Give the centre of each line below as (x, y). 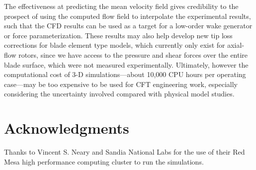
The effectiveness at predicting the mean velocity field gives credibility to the (121, 6)
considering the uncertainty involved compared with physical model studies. (119, 94)
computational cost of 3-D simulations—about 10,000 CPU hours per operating (125, 74)
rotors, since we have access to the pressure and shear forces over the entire (133, 54)
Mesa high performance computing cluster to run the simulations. (104, 161)
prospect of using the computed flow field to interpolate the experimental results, (128, 16)
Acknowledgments (67, 128)
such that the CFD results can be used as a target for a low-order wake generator (128, 26)
